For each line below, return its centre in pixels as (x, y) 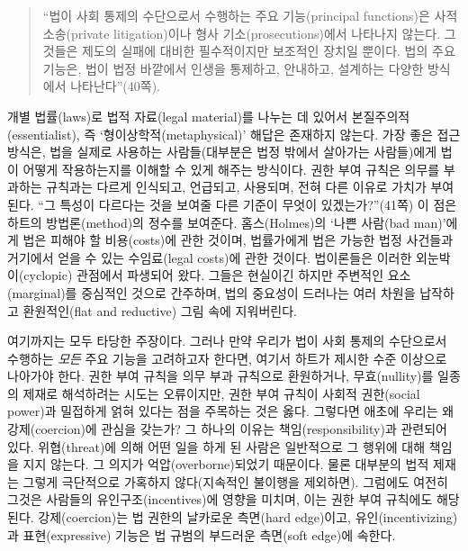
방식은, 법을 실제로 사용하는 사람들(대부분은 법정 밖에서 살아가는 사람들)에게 (222, 152)
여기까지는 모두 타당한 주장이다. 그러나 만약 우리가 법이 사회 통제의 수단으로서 (227, 341)
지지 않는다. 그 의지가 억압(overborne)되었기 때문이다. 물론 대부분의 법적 (226, 464)
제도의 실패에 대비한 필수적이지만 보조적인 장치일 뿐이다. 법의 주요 (269, 51)
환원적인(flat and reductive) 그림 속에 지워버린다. (160, 310)
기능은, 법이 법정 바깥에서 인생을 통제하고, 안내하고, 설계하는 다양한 (233, 68)
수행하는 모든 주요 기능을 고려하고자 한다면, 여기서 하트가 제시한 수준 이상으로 (227, 358)
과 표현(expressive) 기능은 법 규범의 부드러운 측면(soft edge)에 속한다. (202, 534)
